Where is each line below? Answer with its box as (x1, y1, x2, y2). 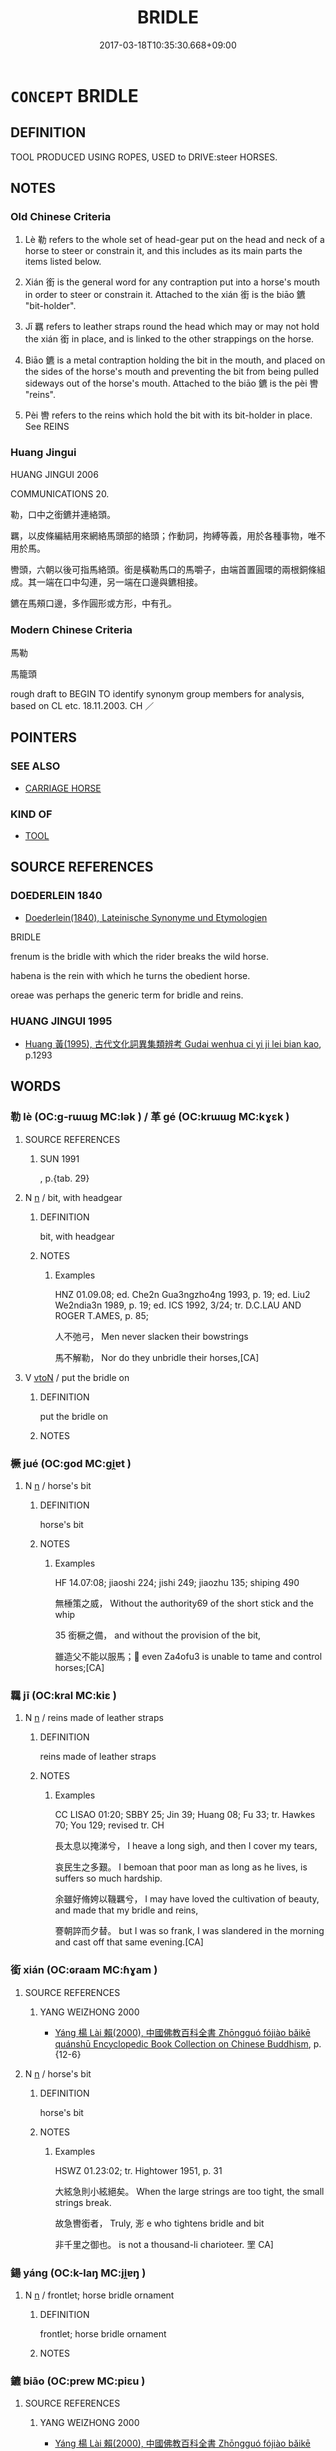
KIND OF (10, 807, 53, 821)
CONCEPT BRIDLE (10, 84, 139, 107)
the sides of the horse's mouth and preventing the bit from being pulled (24, 366, 320, 378)
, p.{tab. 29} (39, 1172, 90, 1184)
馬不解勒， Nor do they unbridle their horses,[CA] (54, 1351, 260, 1363)
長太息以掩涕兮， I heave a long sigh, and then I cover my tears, (54, 1840, 318, 1852)
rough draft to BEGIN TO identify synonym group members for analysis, (10, 688, 305, 700)
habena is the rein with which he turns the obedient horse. (10, 969, 251, 981)
